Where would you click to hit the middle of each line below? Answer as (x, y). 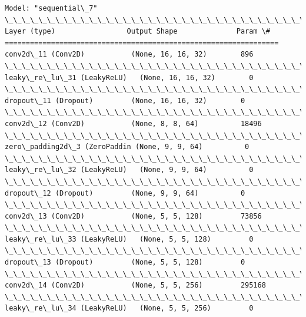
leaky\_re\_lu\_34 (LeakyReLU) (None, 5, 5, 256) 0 (129, 308)
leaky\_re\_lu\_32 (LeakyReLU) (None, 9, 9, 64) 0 (129, 170)
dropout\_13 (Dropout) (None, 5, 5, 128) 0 (125, 262)
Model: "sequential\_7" (51, 8)
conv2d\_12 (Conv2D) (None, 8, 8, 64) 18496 (133, 123)
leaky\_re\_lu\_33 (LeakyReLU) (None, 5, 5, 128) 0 (129, 239)
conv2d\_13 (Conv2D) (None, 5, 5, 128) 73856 (133, 216)
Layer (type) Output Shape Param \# (138, 32)
